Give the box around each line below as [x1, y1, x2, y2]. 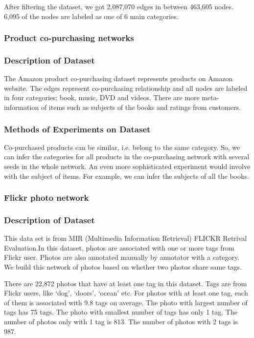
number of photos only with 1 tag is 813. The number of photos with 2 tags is [4, 317, 238, 327]
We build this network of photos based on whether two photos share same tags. [4, 262, 242, 272]
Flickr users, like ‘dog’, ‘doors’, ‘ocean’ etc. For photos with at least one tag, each [4, 288, 248, 298]
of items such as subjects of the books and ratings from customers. [41, 102, 241, 112]
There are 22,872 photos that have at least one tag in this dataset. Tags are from [4, 278, 247, 288]
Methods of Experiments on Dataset [4, 123, 151, 135]
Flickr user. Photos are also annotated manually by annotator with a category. [4, 252, 240, 262]
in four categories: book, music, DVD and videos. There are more [4, 92, 200, 103]
